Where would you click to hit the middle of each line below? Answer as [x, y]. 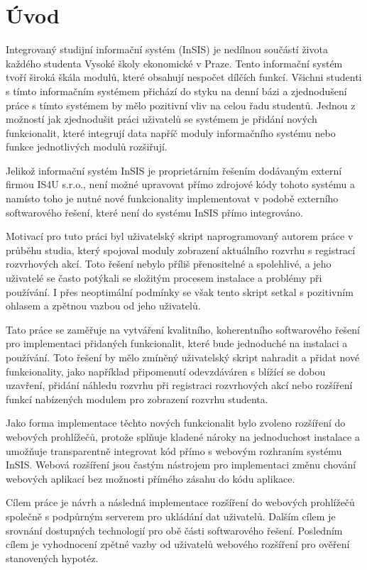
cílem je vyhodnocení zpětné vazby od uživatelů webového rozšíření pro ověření [178, 544]
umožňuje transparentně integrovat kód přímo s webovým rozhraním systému [174, 450]
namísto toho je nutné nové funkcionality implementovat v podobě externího [172, 198]
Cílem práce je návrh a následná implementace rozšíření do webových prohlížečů [180, 502]
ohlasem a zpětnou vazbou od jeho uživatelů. [103, 306]
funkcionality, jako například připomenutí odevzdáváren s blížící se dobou [166, 371]
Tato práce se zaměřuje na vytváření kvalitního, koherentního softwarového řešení [183, 329]
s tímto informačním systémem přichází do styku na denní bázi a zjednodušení [176, 91]
